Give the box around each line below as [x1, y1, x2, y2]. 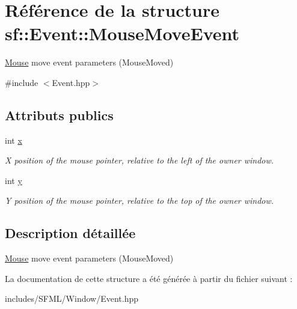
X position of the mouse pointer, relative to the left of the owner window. [5, 154, 274, 167]
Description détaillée [5, 224, 136, 242]
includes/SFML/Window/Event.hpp [5, 292, 138, 305]
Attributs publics [5, 105, 114, 124]
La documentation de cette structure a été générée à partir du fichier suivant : [5, 272, 293, 284]
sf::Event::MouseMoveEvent [5, 21, 240, 46]
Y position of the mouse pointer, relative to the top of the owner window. [5, 194, 274, 207]
